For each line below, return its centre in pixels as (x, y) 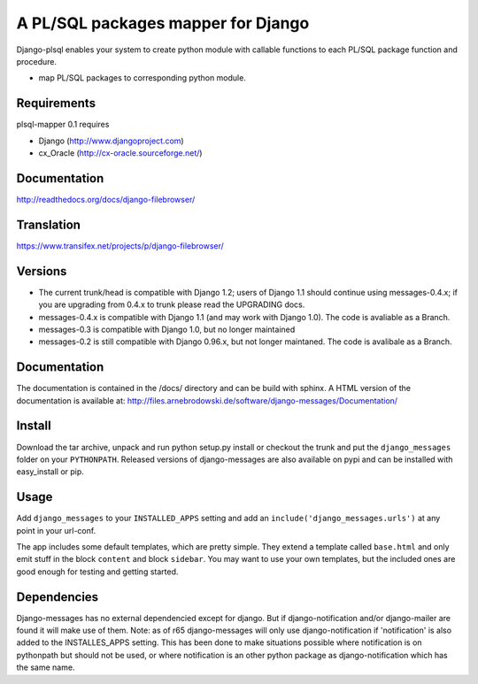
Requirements (56, 103)
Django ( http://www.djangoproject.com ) (112, 141)
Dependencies (58, 597)
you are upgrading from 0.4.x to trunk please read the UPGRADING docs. (172, 304)
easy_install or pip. (50, 472)
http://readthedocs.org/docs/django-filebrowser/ (106, 199)
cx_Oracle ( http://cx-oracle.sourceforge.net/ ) (120, 153)
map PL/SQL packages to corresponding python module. (143, 78)
